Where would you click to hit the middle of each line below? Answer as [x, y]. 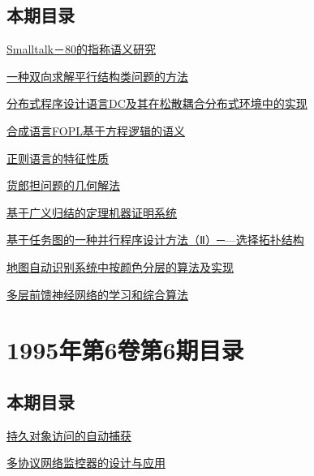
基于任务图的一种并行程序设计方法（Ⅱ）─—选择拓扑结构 [155, 240]
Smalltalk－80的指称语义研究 [81, 49]
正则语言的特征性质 [58, 158]
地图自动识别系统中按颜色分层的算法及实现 [120, 266]
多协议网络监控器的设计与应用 [86, 463]
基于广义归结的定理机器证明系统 [92, 212]
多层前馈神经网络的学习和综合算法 [97, 294]
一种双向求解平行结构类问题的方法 [97, 76]
